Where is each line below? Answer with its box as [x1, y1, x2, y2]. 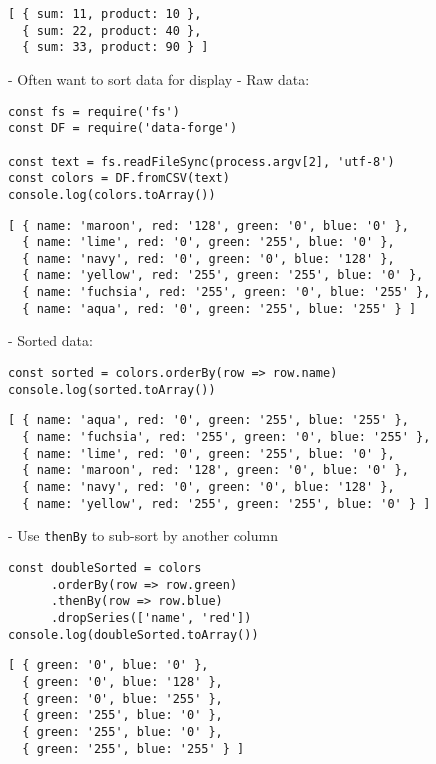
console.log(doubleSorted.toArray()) [8, 627, 259, 642]
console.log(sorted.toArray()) [8, 382, 216, 397]
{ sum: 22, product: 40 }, [22, 23, 202, 38]
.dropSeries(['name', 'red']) [50, 610, 252, 625]
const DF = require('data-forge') [8, 121, 238, 136]
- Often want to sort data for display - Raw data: [8, 68, 310, 89]
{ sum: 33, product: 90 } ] [22, 40, 209, 55]
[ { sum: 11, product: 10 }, [8, 7, 202, 21]
